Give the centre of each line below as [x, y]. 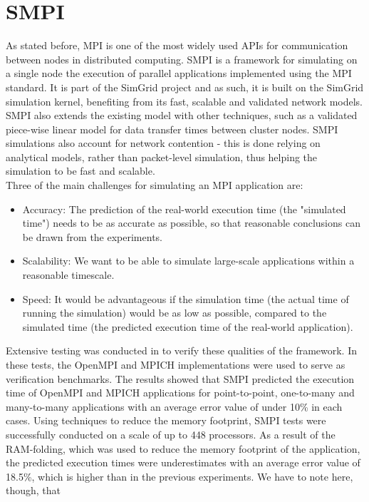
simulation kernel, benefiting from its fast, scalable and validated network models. [184, 101]
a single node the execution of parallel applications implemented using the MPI [179, 73]
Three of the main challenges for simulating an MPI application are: [155, 185]
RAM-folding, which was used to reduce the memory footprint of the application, [183, 448]
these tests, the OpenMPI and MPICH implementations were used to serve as [176, 364]
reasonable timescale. [68, 275]
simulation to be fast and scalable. [80, 171]
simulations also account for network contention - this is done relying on [163, 143]
